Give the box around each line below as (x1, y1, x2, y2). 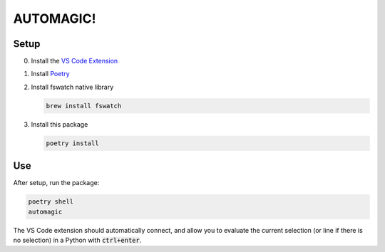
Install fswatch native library (31, 83, 114, 91)
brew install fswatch (46, 102, 122, 110)
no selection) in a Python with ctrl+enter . (13, 236, 142, 245)
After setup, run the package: (13, 179, 100, 187)
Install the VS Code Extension (31, 57, 118, 65)
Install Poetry (31, 70, 71, 78)
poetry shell (28, 198, 74, 206)
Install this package (31, 120, 88, 128)
